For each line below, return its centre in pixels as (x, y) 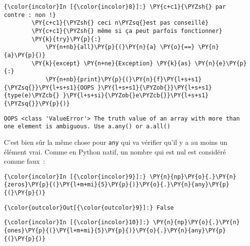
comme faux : (24, 161)
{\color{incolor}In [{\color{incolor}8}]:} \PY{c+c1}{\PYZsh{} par (115, 7)
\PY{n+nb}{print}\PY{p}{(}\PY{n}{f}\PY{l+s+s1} (124, 79)
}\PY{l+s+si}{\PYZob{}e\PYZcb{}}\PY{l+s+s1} (136, 96)
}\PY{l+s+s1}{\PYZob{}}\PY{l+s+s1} (155, 87)
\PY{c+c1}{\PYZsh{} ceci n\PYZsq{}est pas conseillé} (120, 23)
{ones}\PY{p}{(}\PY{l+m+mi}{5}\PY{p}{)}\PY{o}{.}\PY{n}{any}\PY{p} (115, 230)
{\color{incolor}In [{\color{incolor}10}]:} (77, 223)
